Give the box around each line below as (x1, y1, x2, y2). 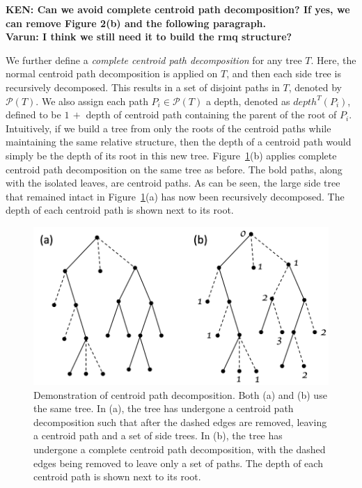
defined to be (6, 107, 61, 122)
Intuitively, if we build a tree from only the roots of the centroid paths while (6, 120, 331, 135)
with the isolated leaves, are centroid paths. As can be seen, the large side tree (6, 175, 340, 190)
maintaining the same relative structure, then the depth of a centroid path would (6, 134, 352, 149)
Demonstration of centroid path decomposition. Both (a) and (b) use (33, 387, 327, 402)
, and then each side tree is (226, 66, 341, 81)
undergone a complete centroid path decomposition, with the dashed (33, 441, 326, 456)
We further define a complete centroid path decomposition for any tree (6, 52, 302, 67)
